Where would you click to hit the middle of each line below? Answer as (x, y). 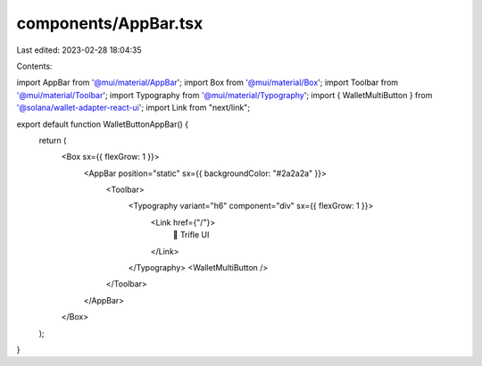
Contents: (34, 66)
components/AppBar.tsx (110, 23)
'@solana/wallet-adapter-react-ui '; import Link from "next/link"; (133, 108)
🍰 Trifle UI (191, 235)
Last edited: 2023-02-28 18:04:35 (79, 50)
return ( (53, 140)
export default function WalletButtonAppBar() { (103, 124)
